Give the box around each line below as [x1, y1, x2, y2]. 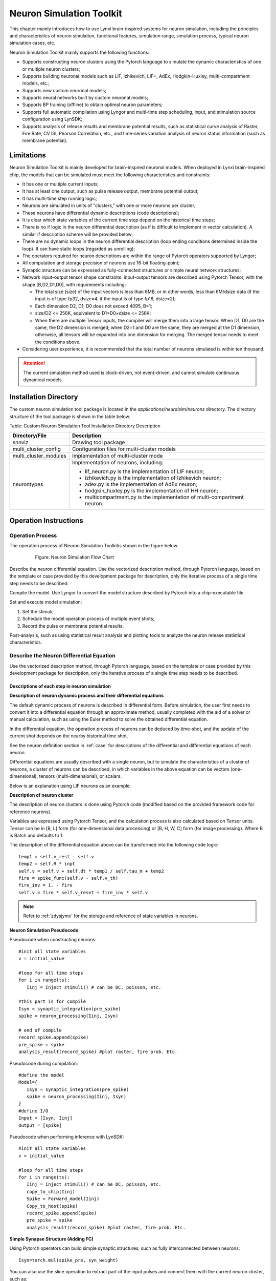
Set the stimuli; [22, 608, 54, 614]
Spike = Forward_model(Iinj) [26, 1196, 100, 1202]
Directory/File [12, 432, 47, 439]
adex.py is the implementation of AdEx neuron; [84, 481, 198, 488]
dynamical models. [23, 377, 63, 383]
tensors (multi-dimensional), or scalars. [39, 773, 122, 779]
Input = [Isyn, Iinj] [18, 1115, 73, 1121]
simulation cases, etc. [9, 40, 56, 46]
